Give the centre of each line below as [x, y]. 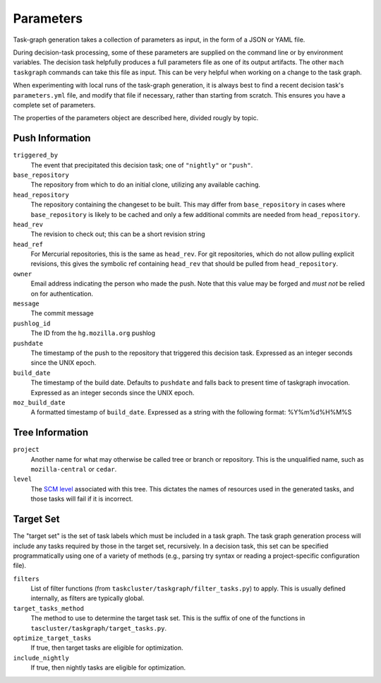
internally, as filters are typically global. [87, 598]
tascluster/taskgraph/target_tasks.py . [99, 628]
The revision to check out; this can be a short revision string [118, 234]
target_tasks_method [49, 608]
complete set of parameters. [54, 105]
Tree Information [51, 432]
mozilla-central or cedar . [74, 469]
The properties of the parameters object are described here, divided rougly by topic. [136, 118]
